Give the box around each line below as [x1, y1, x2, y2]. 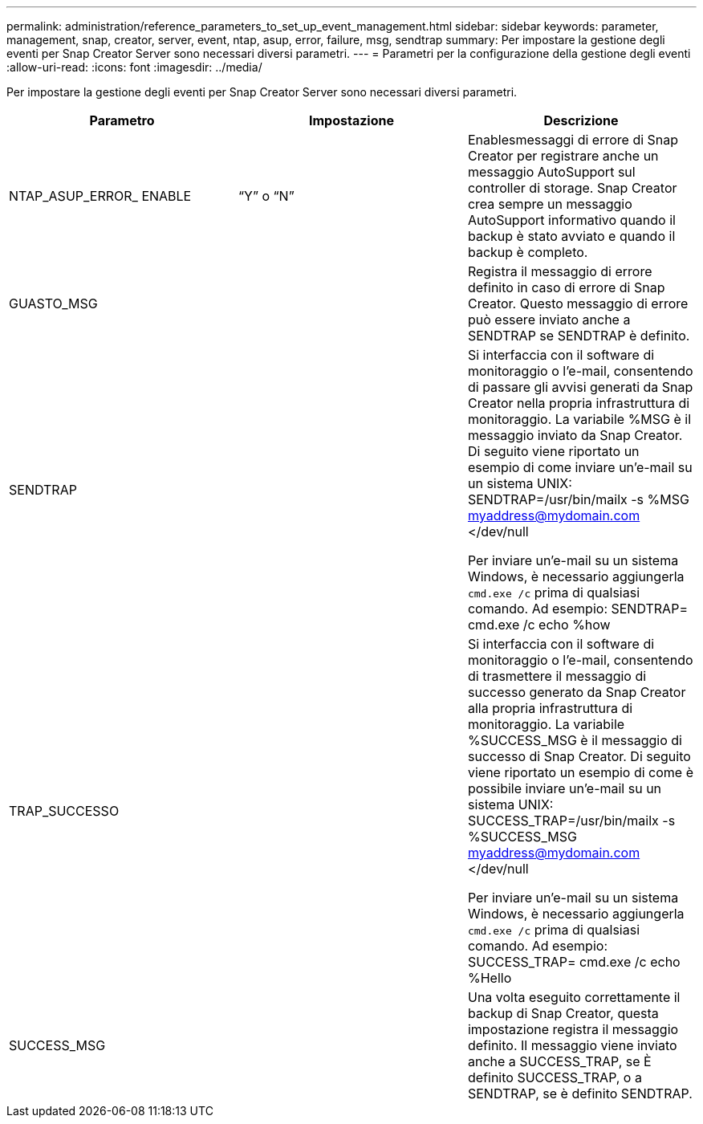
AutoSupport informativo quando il [467, 212, 676, 228]
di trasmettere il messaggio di [467, 668, 647, 684]
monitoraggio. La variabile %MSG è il [467, 411, 692, 427]
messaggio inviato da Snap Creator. [467, 427, 683, 443]
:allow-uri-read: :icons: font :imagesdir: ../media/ [6, 60, 262, 74]
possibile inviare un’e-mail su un [467, 780, 662, 796]
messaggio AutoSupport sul [467, 164, 636, 180]
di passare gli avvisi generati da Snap [467, 379, 693, 395]
